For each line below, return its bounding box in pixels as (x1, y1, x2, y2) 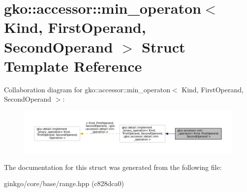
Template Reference (4, 55, 142, 76)
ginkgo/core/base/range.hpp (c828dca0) (4, 178, 124, 189)
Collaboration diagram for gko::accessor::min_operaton (4, 84, 170, 94)
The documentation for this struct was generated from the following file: (4, 162, 222, 172)
